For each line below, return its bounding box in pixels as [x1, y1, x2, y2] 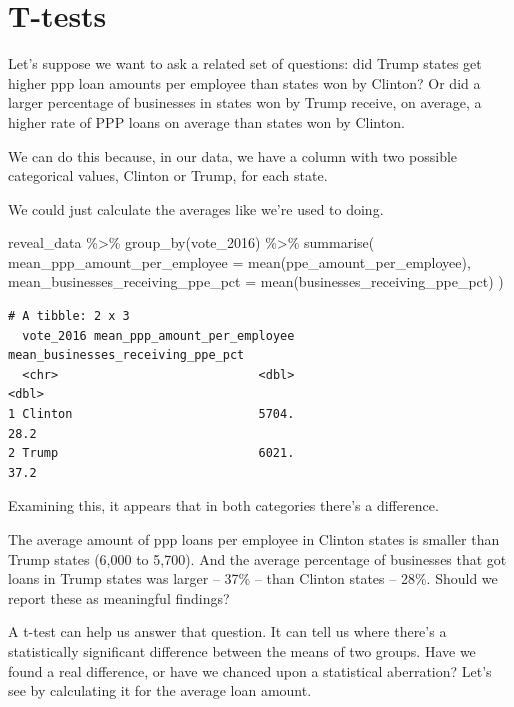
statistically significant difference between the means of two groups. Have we [8, 640, 476, 661]
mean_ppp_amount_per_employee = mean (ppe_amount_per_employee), [8, 251, 471, 272]
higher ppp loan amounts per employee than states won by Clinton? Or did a [8, 72, 481, 93]
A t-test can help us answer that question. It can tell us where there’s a [8, 621, 447, 642]
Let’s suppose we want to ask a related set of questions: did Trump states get [8, 53, 482, 74]
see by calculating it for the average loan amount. [8, 680, 312, 701]
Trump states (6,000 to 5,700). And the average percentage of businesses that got [8, 548, 507, 569]
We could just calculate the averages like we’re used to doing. [8, 198, 384, 219]
